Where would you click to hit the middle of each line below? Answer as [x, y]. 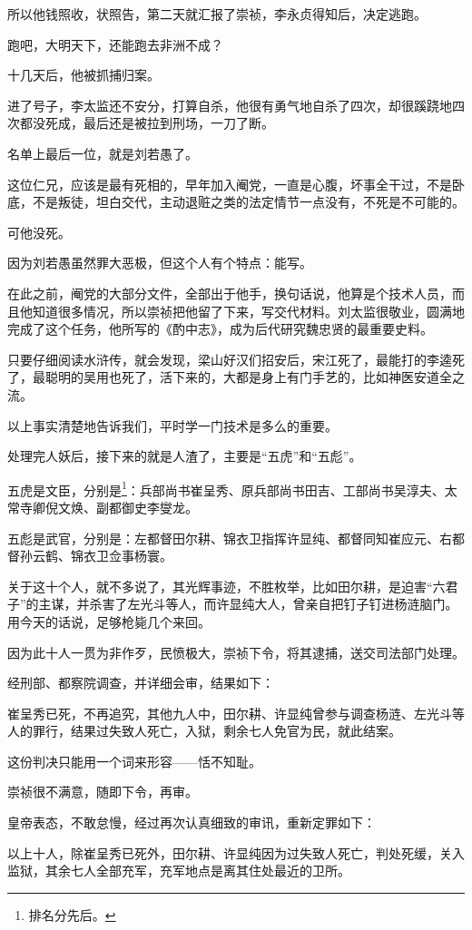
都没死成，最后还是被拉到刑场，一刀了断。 [147, 123]
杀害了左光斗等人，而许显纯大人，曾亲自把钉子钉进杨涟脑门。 [274, 604]
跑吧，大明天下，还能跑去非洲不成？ [115, 44]
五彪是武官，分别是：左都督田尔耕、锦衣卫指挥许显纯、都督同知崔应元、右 [230, 538]
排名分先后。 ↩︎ [72, 914]
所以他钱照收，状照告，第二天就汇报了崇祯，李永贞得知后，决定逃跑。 [217, 14]
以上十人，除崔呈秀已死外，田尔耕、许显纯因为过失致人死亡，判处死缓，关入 [236, 852]
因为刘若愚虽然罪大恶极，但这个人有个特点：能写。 [160, 263]
